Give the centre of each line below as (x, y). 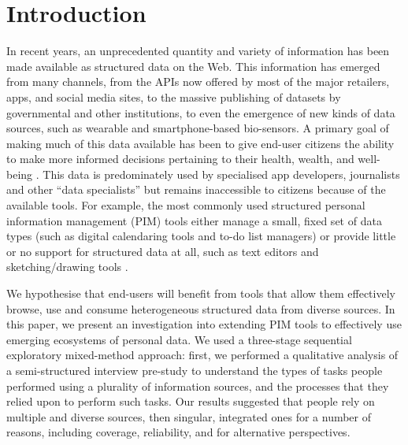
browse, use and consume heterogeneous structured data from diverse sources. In (201, 308)
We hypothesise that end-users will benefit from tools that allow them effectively (201, 293)
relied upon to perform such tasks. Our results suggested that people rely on (191, 401)
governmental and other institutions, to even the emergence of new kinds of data (201, 112)
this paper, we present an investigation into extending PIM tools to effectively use (204, 324)
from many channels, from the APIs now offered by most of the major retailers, (198, 82)
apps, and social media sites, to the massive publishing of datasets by (174, 96)
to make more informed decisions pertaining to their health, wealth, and (180, 159)
